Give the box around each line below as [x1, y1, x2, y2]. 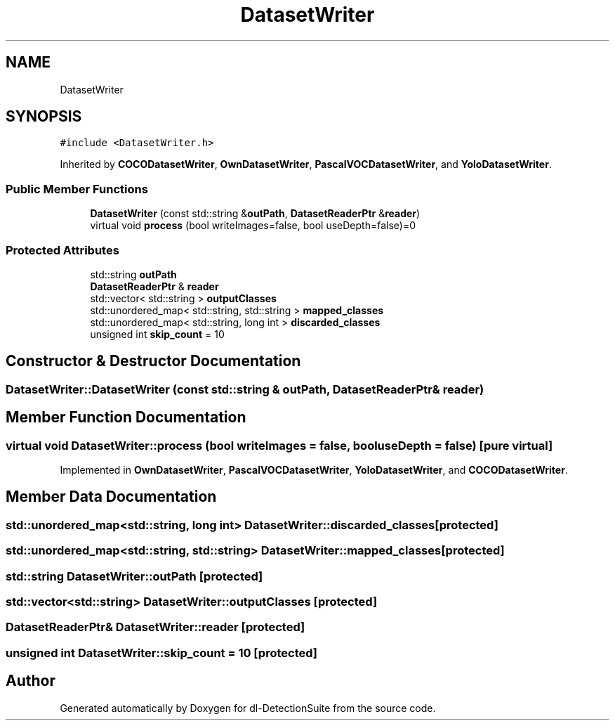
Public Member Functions [6, 181, 148, 196]
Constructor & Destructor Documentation [6, 352, 301, 370]
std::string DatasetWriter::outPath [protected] [6, 569, 263, 583]
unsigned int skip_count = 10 [90, 328, 225, 340]
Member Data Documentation [6, 488, 217, 506]
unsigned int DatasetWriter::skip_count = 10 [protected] [6, 645, 317, 660]
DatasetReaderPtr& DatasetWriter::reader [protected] [6, 620, 305, 635]
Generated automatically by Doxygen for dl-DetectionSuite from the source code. [60, 701, 436, 714]
